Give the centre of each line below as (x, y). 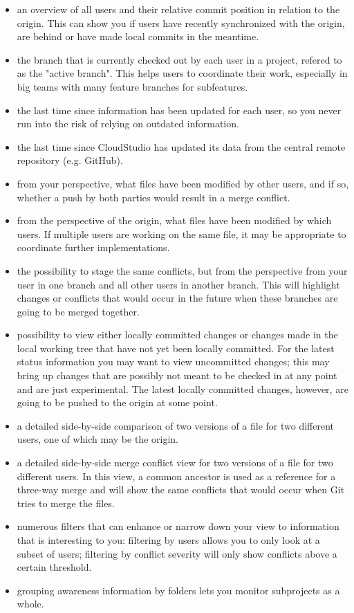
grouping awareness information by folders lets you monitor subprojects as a (178, 590)
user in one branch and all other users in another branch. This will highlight (178, 284)
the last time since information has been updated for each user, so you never (179, 110)
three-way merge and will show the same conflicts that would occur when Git (181, 490)
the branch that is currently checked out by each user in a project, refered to (179, 59)
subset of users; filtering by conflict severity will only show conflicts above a (177, 553)
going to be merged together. (78, 311)
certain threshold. (54, 567)
